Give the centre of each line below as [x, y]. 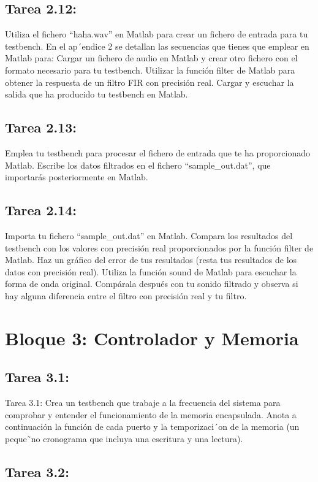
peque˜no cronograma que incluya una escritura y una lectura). [124, 438]
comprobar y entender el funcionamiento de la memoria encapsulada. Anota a [151, 414]
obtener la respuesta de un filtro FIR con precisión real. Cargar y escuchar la [150, 82]
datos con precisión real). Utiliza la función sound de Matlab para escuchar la [151, 271]
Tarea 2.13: [41, 127]
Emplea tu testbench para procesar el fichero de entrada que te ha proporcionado [158, 152]
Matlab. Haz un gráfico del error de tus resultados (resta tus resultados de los [151, 260]
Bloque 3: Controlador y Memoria [152, 338]
